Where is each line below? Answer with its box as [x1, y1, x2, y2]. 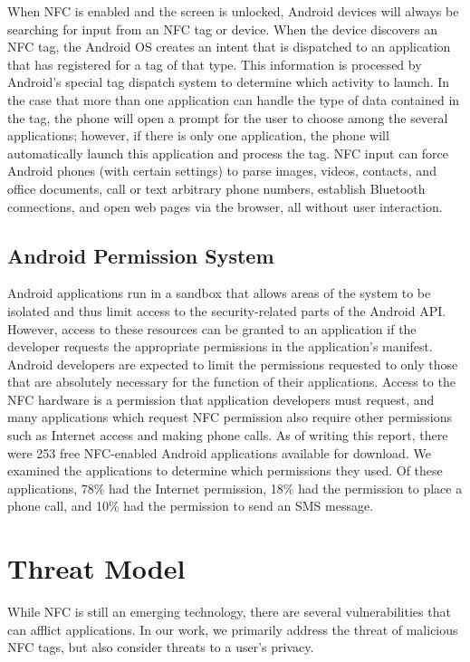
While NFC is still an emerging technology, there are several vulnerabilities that [7, 602, 451, 621]
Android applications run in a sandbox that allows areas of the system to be [7, 283, 431, 302]
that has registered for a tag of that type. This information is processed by [7, 54, 422, 73]
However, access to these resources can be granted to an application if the [7, 319, 417, 338]
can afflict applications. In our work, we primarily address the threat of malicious [7, 619, 458, 638]
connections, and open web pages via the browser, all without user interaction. [7, 197, 443, 216]
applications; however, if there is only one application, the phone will [7, 126, 389, 145]
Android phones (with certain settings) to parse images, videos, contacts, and [7, 161, 436, 180]
